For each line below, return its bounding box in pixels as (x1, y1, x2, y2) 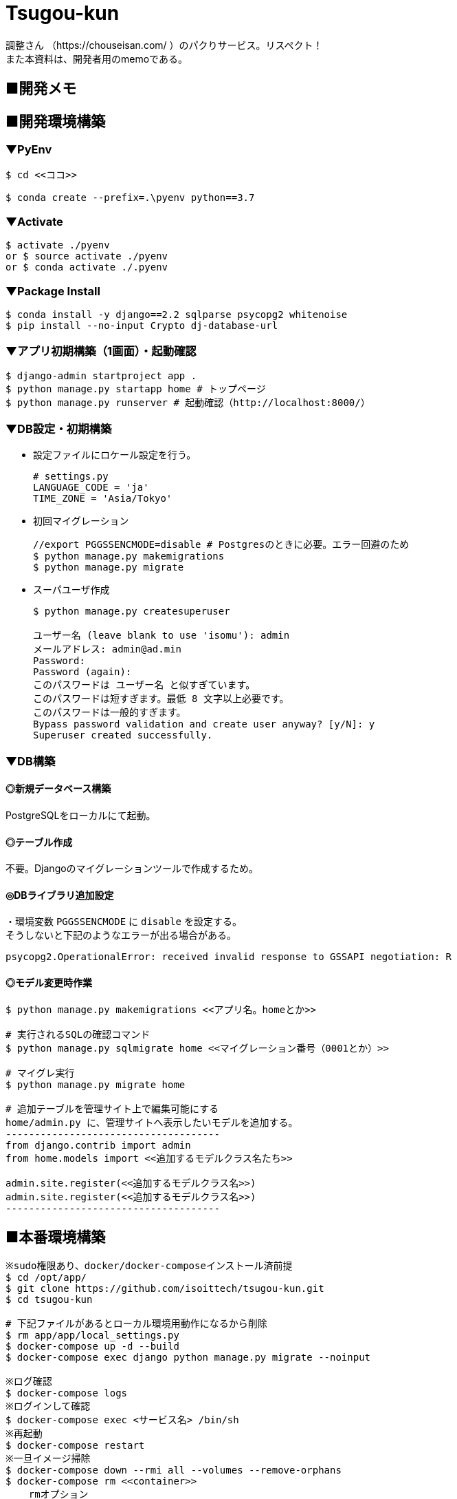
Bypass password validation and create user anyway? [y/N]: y (33, 719, 375, 730)
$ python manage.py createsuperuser (33, 606, 230, 617)
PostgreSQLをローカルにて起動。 (5, 809, 156, 821)
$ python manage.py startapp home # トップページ (5, 383, 266, 394)
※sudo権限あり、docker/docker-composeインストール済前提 (5, 1260, 293, 1272)
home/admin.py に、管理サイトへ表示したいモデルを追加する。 (5, 1116, 298, 1128)
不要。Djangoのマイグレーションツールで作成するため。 (5, 862, 259, 875)
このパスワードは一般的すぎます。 (33, 707, 186, 719)
